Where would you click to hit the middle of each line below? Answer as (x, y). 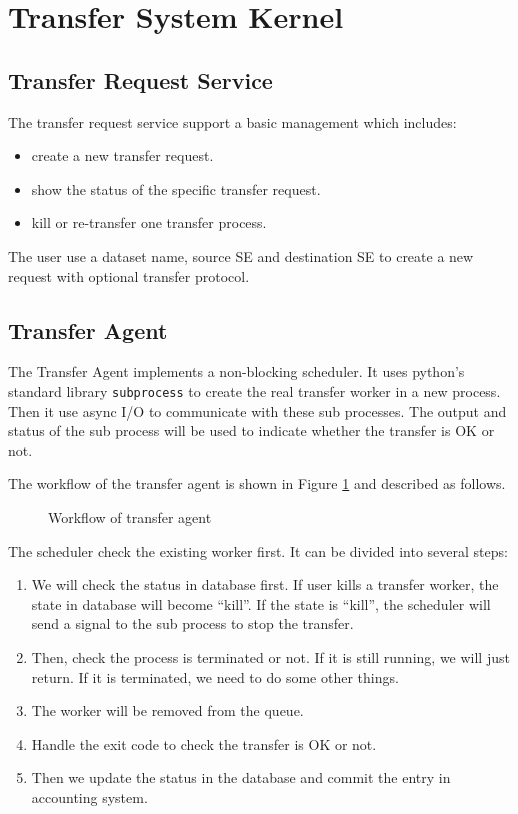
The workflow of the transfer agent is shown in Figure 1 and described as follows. (257, 483)
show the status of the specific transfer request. (176, 188)
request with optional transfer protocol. (129, 275)
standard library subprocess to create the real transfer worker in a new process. (254, 390)
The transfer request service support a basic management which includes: (232, 121)
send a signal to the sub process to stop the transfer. (192, 623)
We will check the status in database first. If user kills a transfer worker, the (265, 584)
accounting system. (89, 796)
